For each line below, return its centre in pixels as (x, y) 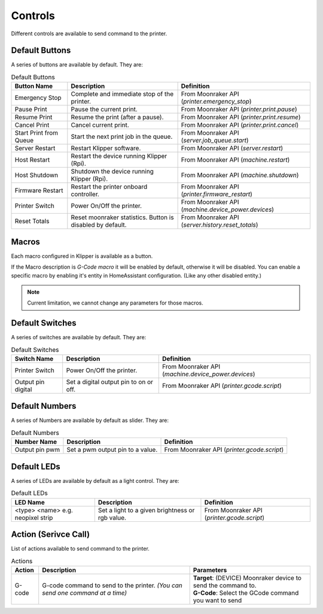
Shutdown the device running (112, 172)
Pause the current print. (104, 110)
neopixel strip (34, 518)
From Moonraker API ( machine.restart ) (235, 160)
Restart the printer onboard (109, 187)
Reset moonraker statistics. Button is (122, 217)
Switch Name (34, 358)
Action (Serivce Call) (50, 534)
